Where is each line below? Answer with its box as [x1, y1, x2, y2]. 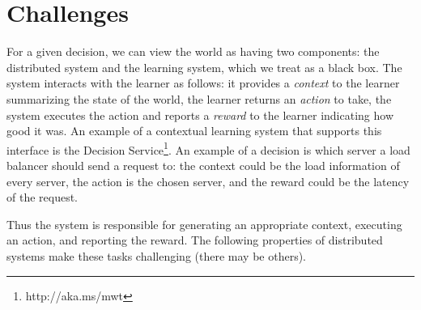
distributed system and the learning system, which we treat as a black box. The [6, 58, 402, 75]
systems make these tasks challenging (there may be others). [6, 247, 306, 264]
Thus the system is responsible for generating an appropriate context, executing [6, 215, 402, 232]
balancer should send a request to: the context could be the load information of [6, 156, 400, 173]
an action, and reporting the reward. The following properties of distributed [6, 231, 383, 248]
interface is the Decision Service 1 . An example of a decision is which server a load [6, 138, 410, 158]
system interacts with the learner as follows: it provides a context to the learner [6, 74, 400, 91]
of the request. [6, 189, 79, 206]
